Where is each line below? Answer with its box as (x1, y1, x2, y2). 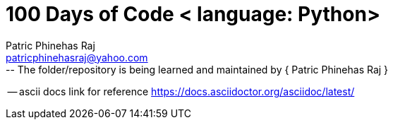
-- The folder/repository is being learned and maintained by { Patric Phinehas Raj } (6, 63, 389, 76)
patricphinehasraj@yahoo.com (6, 51, 148, 64)
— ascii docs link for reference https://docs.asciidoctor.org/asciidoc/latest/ (7, 85, 355, 97)
